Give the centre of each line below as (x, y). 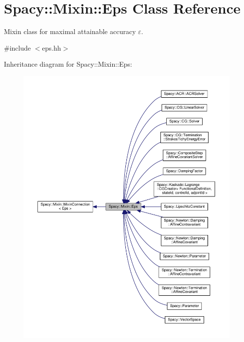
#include (17, 47)
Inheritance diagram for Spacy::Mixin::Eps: (68, 64)
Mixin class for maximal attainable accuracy (70, 31)
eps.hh (52, 47)
